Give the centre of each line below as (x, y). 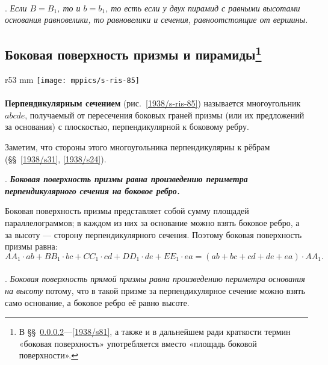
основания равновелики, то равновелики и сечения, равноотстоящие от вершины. (156, 20)
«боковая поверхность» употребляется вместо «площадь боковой (138, 343)
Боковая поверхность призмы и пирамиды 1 (133, 53)
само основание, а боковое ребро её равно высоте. (97, 302)
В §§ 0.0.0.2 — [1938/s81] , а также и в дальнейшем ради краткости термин (155, 332)
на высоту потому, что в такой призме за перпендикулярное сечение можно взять (155, 290)
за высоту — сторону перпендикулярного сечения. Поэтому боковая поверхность (153, 234)
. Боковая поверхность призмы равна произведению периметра (126, 179)
